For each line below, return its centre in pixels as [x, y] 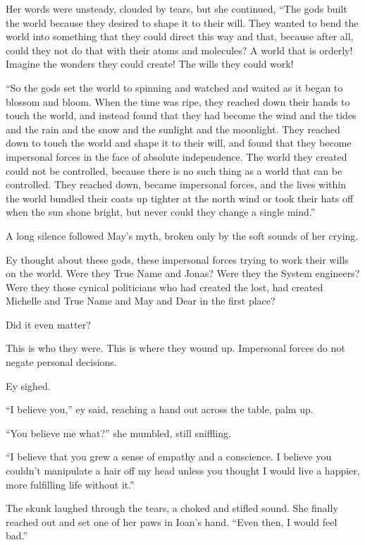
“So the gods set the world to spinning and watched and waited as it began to [174, 87]
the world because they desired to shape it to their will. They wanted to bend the [182, 22]
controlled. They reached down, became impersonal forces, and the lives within [176, 184]
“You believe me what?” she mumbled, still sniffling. [118, 433]
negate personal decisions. [61, 362]
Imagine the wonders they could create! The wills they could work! [150, 64]
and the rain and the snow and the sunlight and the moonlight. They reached [173, 129]
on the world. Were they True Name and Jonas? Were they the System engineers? [183, 273]
